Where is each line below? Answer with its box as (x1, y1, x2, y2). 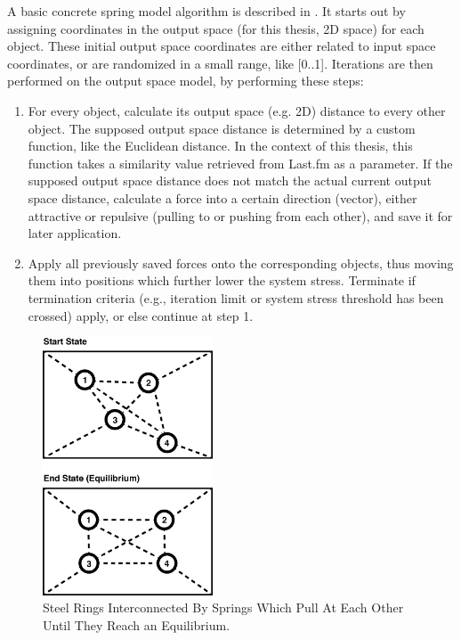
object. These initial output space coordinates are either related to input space (7, 37, 436, 55)
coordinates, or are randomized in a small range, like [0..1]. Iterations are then (7, 53, 433, 72)
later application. (28, 224, 122, 242)
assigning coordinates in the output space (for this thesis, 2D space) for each (7, 19, 425, 37)
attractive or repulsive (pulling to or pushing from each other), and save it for (28, 206, 453, 225)
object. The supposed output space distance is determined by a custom (28, 119, 416, 137)
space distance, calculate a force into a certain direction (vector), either (28, 188, 417, 207)
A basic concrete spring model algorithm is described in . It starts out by (7, 2, 406, 20)
